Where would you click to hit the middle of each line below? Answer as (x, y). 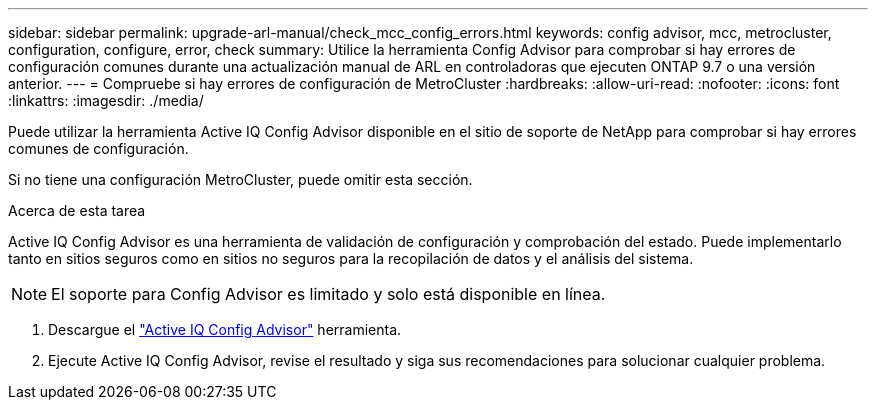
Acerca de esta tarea (77, 210)
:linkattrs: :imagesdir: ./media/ (106, 100)
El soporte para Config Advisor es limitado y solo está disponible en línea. (328, 294)
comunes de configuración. (98, 148)
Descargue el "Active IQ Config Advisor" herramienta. (225, 329)
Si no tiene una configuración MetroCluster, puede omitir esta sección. (240, 179)
